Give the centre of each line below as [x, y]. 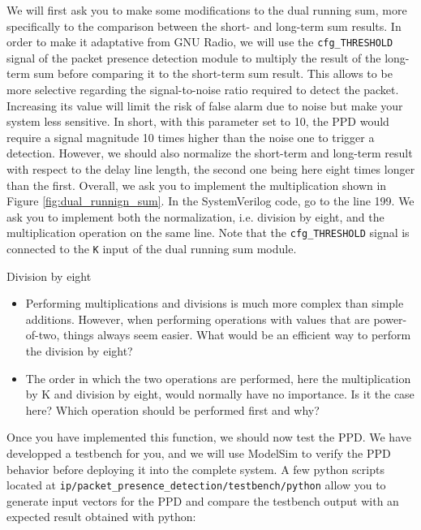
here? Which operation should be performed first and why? [172, 409]
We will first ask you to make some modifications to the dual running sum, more [207, 10]
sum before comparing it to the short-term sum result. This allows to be [213, 73]
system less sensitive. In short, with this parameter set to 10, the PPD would [198, 121]
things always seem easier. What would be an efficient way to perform [237, 335]
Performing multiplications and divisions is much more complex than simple [215, 303]
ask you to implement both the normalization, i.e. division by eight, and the [195, 216]
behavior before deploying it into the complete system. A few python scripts [195, 469]
